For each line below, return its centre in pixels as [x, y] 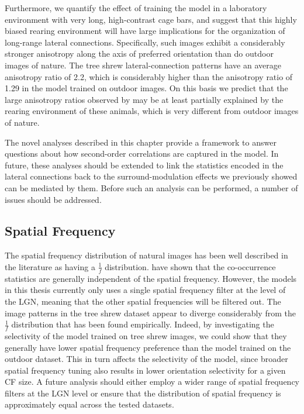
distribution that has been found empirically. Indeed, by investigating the [143, 324]
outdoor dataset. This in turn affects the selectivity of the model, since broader [146, 359]
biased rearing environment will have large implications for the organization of [145, 31]
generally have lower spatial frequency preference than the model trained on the [148, 347]
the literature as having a [50, 266]
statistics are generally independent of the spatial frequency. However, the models [151, 278]
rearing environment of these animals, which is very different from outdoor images [152, 111]
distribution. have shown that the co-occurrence [190, 266]
